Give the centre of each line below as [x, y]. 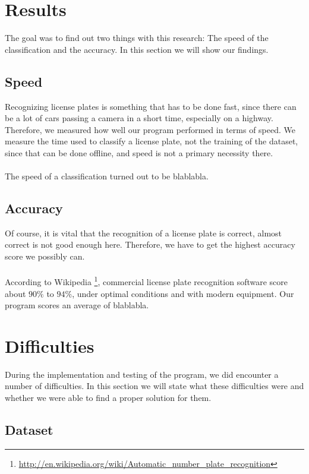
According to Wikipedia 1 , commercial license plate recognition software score [146, 281]
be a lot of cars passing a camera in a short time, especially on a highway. [139, 118]
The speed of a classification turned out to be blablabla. [107, 176]
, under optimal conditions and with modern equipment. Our [183, 293]
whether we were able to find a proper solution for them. [108, 397]
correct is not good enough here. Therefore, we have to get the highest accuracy [150, 244]
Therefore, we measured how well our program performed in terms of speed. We [150, 129]
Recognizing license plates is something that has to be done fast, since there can [151, 106]
